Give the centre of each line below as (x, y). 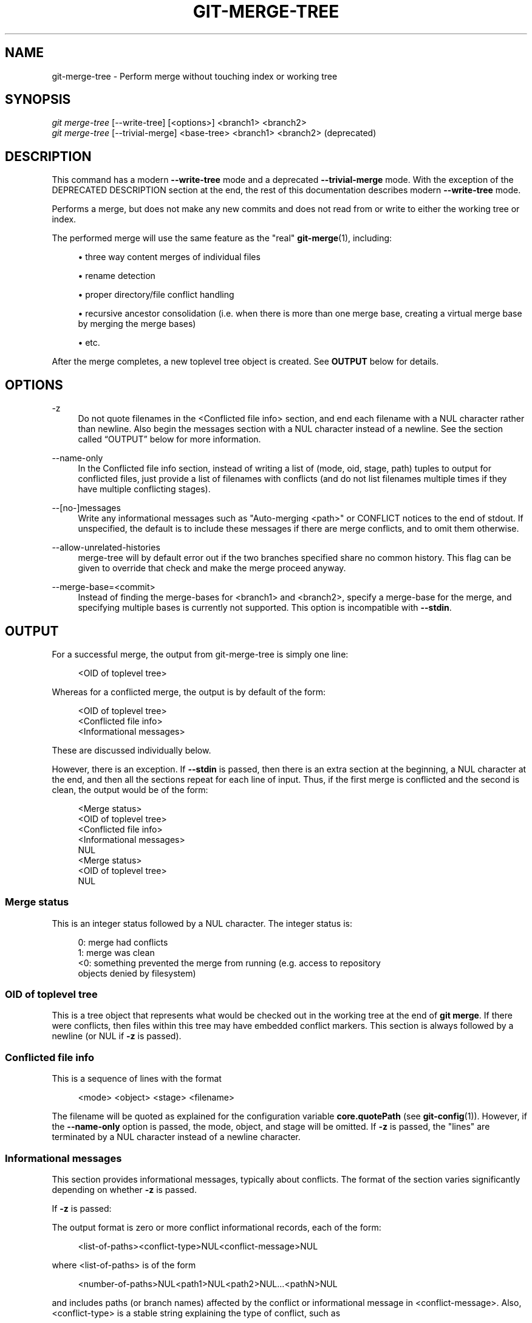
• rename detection (117, 276)
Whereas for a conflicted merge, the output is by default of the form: (189, 692)
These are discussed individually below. (131, 750)
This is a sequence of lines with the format (137, 1079)
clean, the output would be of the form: (130, 789)
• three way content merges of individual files (169, 257)
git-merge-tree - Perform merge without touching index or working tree (195, 76)
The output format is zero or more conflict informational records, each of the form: (217, 1227)
